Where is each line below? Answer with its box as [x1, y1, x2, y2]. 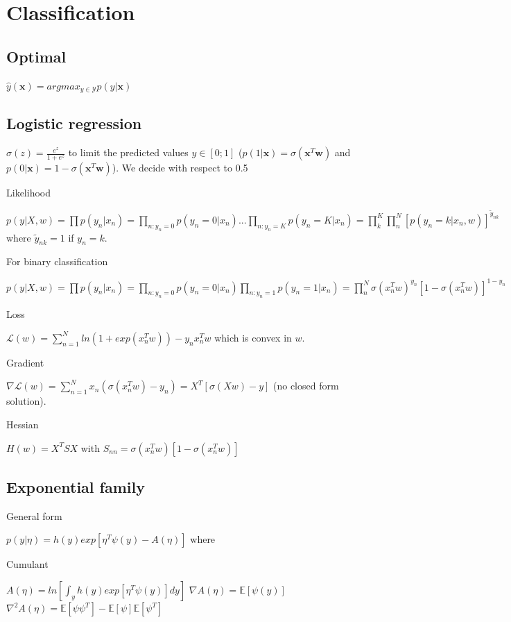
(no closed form [272, 378, 339, 393]
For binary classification [6, 254, 108, 269]
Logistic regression [6, 112, 142, 134]
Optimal [6, 45, 67, 67]
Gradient [6, 355, 44, 369]
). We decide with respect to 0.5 [112, 160, 248, 175]
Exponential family [6, 476, 145, 498]
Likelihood [6, 185, 51, 200]
